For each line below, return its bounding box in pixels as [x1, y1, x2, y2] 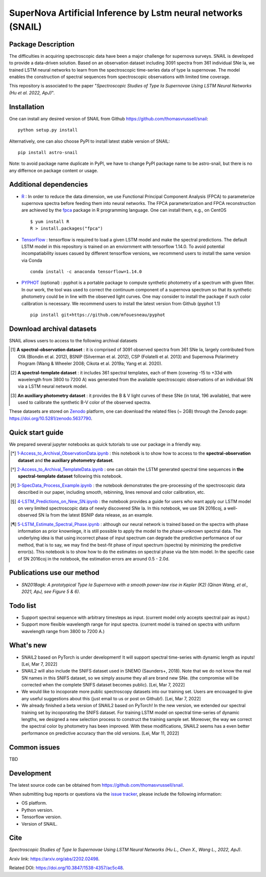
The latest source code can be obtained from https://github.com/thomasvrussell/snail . [9, 782, 184, 788]
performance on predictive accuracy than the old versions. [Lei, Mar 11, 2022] [21, 730, 179, 736]
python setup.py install [18, 127, 78, 133]
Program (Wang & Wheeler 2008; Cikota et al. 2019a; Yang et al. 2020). [18, 360, 163, 366]
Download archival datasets [9, 324, 97, 333]
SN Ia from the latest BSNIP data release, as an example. [38, 512, 153, 518]
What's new [9, 641, 47, 649]
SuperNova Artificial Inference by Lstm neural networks [9, 7, 243, 18]
